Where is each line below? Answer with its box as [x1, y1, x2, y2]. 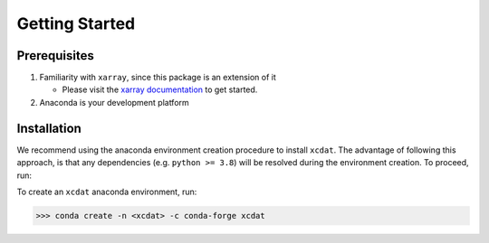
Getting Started [16, 14, 136, 33]
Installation [16, 120, 81, 136]
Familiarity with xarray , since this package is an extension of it [39, 72, 276, 83]
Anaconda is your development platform [39, 97, 189, 107]
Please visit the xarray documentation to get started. [62, 84, 258, 95]
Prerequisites [16, 48, 94, 63]
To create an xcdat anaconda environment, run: [16, 186, 197, 197]
